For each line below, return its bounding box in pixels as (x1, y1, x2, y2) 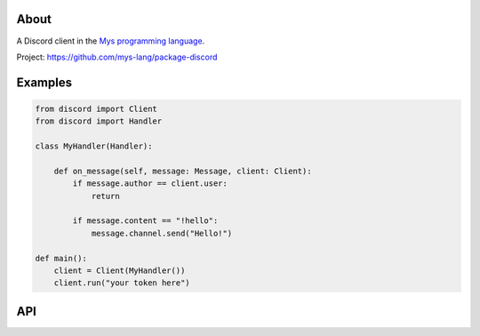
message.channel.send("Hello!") (91, 228, 233, 238)
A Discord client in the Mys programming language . (16, 36, 205, 46)
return (91, 191, 120, 201)
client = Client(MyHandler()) (53, 265, 186, 276)
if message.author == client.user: (72, 179, 228, 188)
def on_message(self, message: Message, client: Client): (53, 165, 312, 176)
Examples (16, 75, 73, 90)
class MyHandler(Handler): (35, 141, 153, 151)
